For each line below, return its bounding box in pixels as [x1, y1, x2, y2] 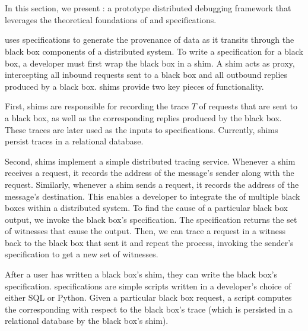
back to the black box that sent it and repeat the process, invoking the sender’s [5, 236, 294, 248]
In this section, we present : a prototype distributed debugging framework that [5, 2, 291, 14]
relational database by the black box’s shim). [5, 314, 169, 327]
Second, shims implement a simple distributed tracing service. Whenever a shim [5, 155, 296, 167]
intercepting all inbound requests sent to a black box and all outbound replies [5, 68, 288, 81]
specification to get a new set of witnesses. [5, 248, 158, 260]
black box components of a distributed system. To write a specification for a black [5, 45, 303, 57]
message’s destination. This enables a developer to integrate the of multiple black [5, 190, 300, 202]
